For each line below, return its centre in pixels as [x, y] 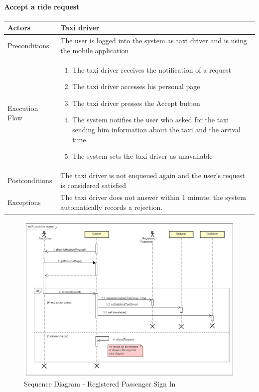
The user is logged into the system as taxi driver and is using [154, 41]
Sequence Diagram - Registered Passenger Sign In [100, 384]
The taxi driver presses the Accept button [136, 103]
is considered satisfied [93, 185]
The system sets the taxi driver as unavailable [142, 156]
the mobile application [95, 50]
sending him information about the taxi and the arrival [156, 129]
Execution [23, 108]
